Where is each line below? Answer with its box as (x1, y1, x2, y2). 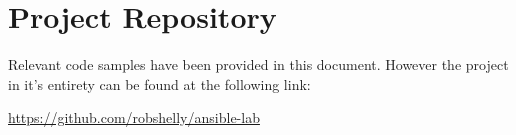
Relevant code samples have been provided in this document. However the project (8, 54, 509, 75)
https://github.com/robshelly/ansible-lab (8, 107, 260, 128)
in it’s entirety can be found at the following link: (8, 73, 311, 94)
